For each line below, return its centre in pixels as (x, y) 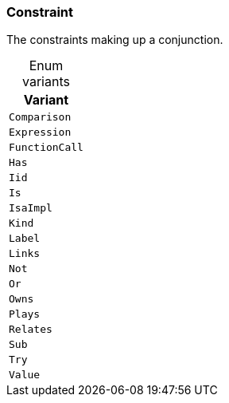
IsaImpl (31, 208)
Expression (40, 132)
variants (46, 82)
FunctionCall (46, 148)
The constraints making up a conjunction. (115, 40)
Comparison (40, 117)
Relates (31, 330)
